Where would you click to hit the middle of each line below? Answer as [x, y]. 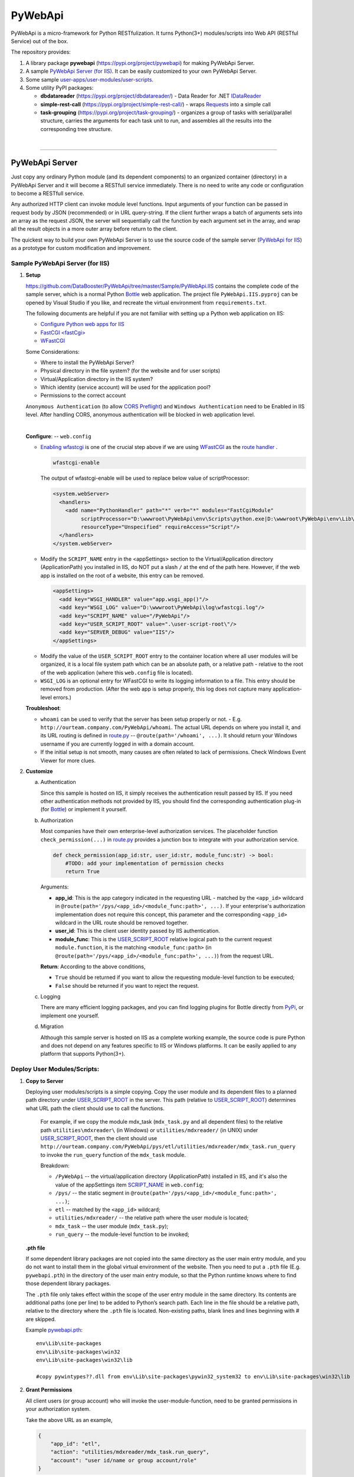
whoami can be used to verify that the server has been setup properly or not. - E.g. [141, 719]
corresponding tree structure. [76, 129]
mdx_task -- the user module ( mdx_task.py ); [112, 1226]
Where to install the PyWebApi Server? [87, 362]
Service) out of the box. [40, 41]
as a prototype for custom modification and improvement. [81, 248]
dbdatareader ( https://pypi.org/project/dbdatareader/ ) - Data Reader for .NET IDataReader [151, 96]
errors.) [63, 697]
